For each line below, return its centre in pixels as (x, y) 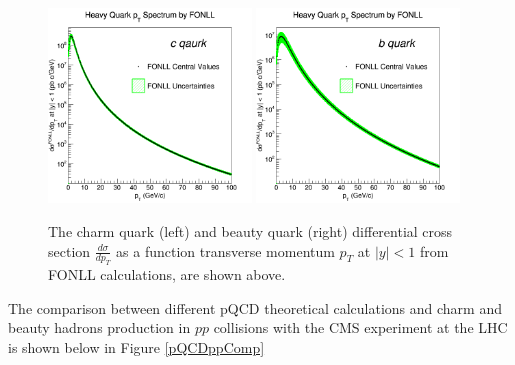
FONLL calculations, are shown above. (167, 274)
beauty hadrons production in (99, 327)
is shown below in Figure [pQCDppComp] (136, 347)
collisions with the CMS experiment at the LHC (360, 327)
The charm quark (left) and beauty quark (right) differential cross (250, 230)
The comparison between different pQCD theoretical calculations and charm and (255, 307)
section (69, 250)
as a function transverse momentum (225, 250)
